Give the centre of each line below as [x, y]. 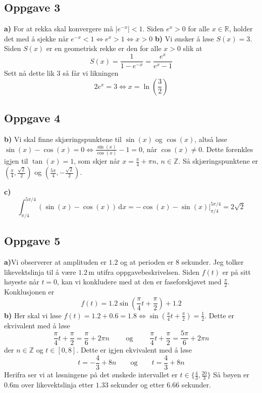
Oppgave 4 [32, 118]
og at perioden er [147, 262]
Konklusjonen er [29, 292]
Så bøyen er [231, 375]
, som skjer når [97, 161]
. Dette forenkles [228, 149]
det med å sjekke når [36, 38]
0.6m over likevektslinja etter [49, 384]
